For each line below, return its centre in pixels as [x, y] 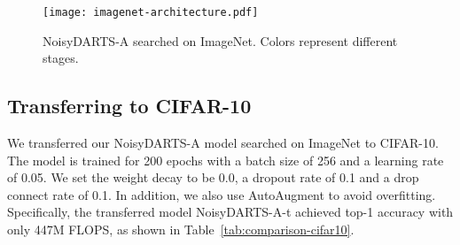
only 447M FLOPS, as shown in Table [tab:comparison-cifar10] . [181, 230]
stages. [61, 58]
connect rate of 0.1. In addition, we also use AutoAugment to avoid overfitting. [222, 194]
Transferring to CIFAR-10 [129, 106]
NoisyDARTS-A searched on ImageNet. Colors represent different [220, 40]
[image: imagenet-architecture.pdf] [151, 12]
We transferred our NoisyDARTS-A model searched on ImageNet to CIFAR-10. [223, 143]
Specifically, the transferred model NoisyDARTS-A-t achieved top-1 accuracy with [230, 212]
